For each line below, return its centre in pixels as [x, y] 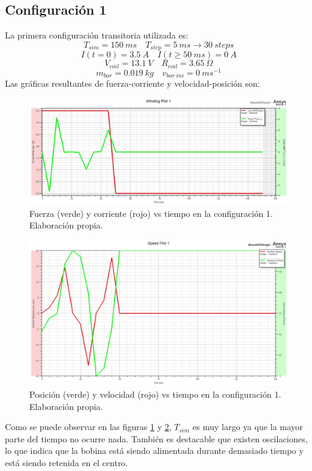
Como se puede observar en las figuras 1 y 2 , [88, 427]
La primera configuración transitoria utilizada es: [97, 35]
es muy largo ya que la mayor [248, 427]
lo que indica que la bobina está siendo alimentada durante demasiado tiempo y [154, 451]
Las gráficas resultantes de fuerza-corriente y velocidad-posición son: [132, 83]
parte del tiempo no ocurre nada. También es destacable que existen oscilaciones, [156, 438]
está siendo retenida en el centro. [67, 462]
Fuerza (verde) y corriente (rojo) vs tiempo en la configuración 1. [151, 213]
